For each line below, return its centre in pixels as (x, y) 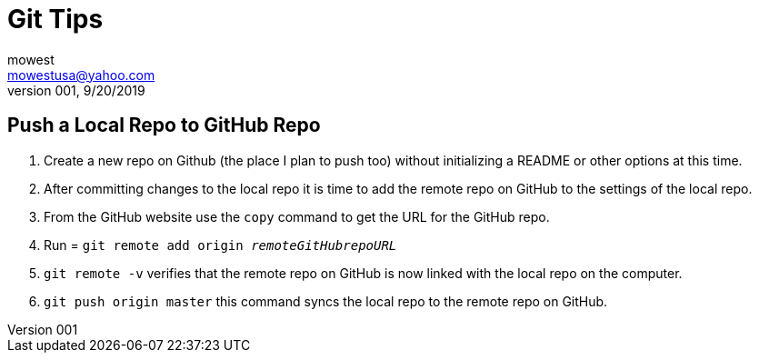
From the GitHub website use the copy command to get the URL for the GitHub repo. (297, 216)
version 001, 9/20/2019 (76, 90)
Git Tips (55, 19)
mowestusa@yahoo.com (81, 75)
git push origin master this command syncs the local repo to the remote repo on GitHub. (326, 301)
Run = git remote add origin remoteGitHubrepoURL (220, 245)
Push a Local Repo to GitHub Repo (164, 125)
